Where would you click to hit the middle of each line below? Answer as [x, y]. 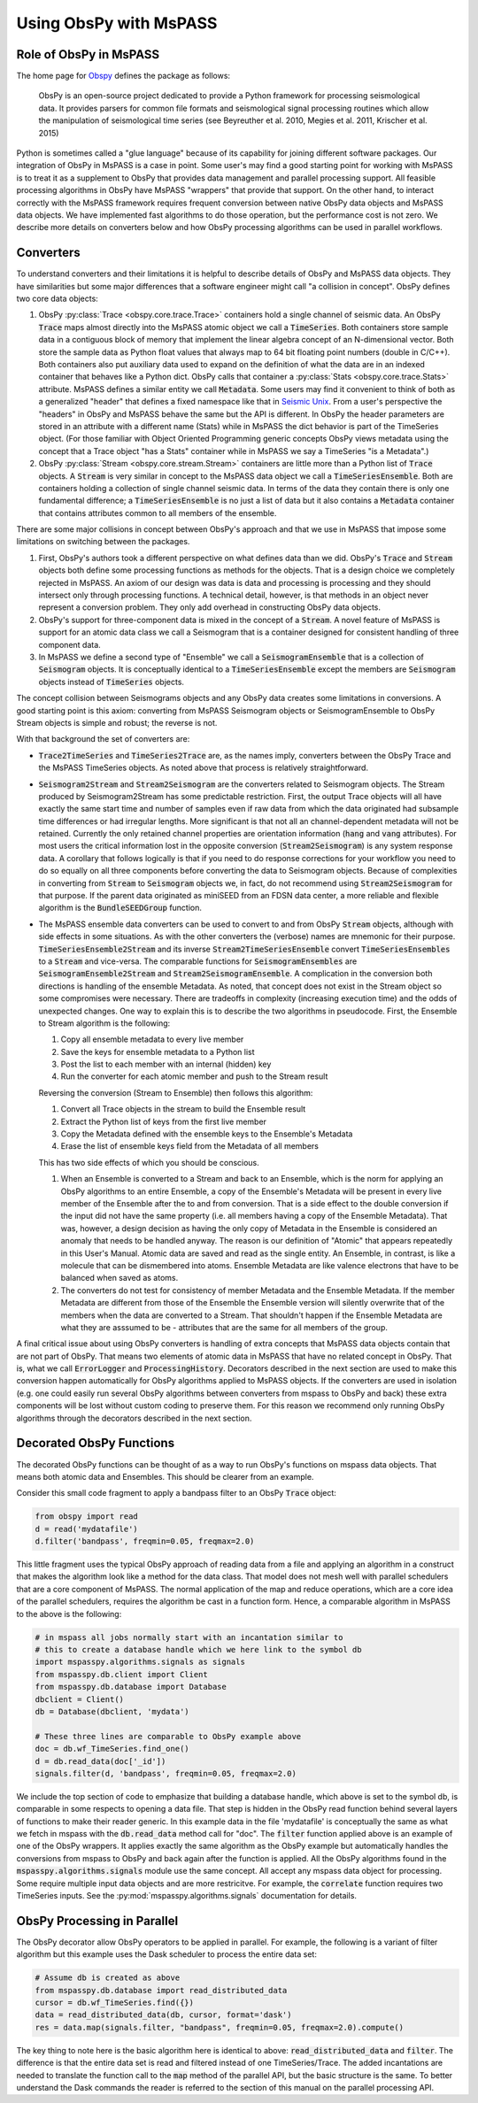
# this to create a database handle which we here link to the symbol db [198, 1650]
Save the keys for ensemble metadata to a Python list [158, 1051]
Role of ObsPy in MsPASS [88, 54]
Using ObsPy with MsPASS [117, 23]
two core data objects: [58, 299]
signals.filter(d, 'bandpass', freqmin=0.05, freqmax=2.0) [166, 1773]
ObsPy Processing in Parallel [97, 1921]
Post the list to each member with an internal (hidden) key [166, 1064]
